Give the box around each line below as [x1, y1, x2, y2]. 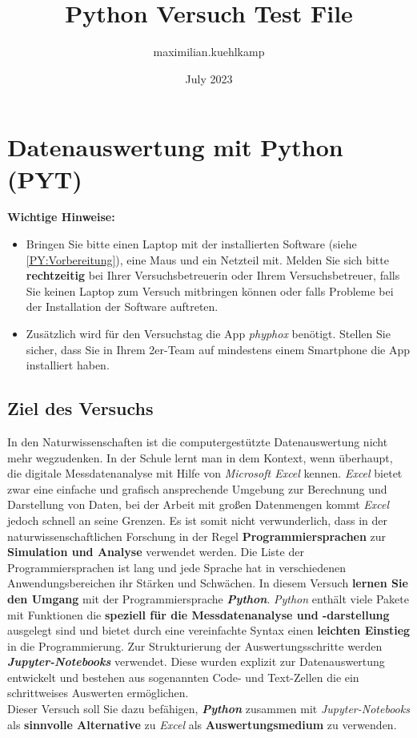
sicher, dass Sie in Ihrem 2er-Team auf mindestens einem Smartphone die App [26, 341, 411, 357]
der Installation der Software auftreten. [26, 298, 219, 315]
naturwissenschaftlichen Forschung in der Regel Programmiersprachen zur [7, 527, 387, 544]
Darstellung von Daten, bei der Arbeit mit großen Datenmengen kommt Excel [7, 496, 390, 513]
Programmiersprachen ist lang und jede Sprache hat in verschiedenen [7, 559, 347, 575]
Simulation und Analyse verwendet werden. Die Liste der [7, 543, 304, 560]
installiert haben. [26, 357, 110, 373]
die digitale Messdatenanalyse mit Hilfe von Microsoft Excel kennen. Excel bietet [7, 465, 403, 482]
